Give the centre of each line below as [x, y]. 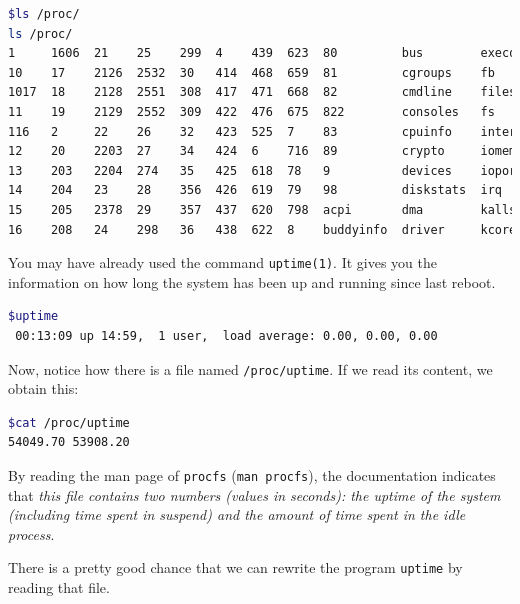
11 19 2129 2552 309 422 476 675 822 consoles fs [251, 111]
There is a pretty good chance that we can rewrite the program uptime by [235, 567]
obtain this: [43, 388]
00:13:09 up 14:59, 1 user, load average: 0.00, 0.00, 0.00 [226, 335]
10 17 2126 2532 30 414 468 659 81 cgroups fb [251, 72]
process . [31, 533]
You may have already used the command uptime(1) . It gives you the [222, 262]
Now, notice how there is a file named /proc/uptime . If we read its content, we [250, 368]
